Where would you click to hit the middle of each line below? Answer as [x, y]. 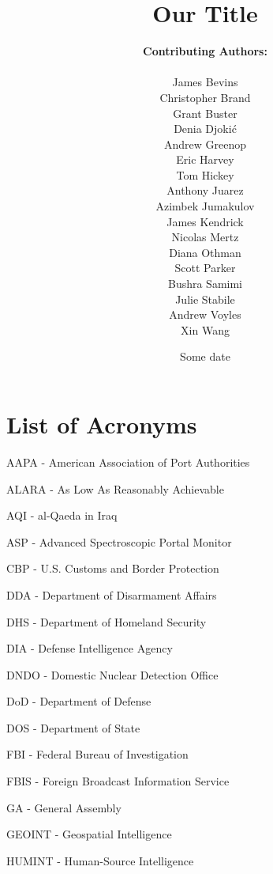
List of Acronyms [102, 424]
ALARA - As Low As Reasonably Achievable [115, 488]
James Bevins [205, 82]
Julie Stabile [205, 299]
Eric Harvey [205, 159]
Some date [205, 356]
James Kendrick [205, 221]
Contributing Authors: [205, 51]
